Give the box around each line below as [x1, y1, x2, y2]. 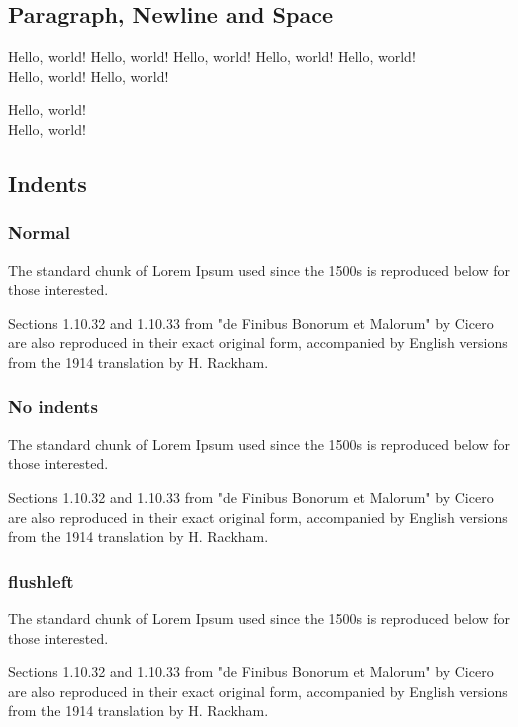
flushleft [8, 568, 74, 593]
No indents [8, 394, 98, 419]
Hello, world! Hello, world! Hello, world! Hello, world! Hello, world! [8, 46, 416, 67]
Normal [8, 220, 70, 245]
